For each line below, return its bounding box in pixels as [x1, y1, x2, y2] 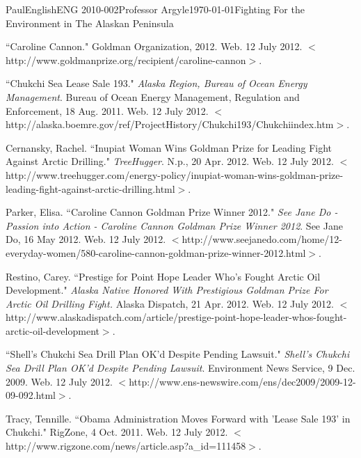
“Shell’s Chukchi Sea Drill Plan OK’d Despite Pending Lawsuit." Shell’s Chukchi [6, 347, 350, 361]
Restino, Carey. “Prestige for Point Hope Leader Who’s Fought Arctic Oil [6, 269, 321, 283]
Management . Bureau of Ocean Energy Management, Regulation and [6, 89, 300, 104]
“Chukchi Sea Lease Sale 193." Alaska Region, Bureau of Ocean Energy [6, 76, 307, 90]
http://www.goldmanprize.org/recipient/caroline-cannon [6, 52, 246, 67]
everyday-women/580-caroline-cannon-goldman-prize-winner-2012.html [6, 245, 306, 260]
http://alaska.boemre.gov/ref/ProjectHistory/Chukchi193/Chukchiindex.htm [6, 117, 334, 132]
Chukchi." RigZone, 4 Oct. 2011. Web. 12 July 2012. [6, 425, 228, 439]
